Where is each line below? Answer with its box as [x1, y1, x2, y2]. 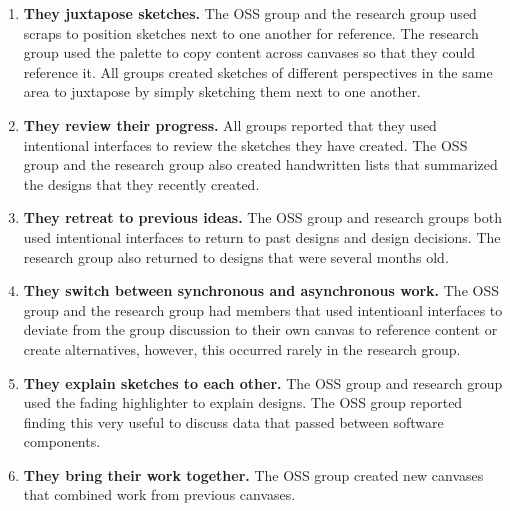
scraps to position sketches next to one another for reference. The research [23, 22, 479, 43]
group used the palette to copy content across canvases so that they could [23, 42, 476, 63]
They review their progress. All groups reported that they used [23, 114, 437, 135]
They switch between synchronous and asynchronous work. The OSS [23, 280, 499, 301]
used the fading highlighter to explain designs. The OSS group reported [23, 392, 463, 413]
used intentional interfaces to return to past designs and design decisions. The [23, 226, 501, 247]
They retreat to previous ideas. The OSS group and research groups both [23, 207, 503, 228]
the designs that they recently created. [23, 173, 260, 194]
